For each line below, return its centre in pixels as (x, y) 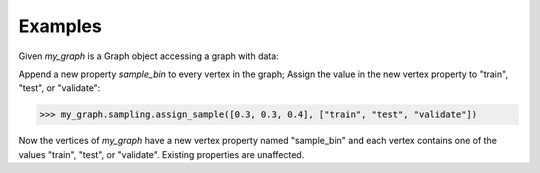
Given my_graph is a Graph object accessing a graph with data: (148, 56)
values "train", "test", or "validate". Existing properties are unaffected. (161, 154)
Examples (60, 26)
